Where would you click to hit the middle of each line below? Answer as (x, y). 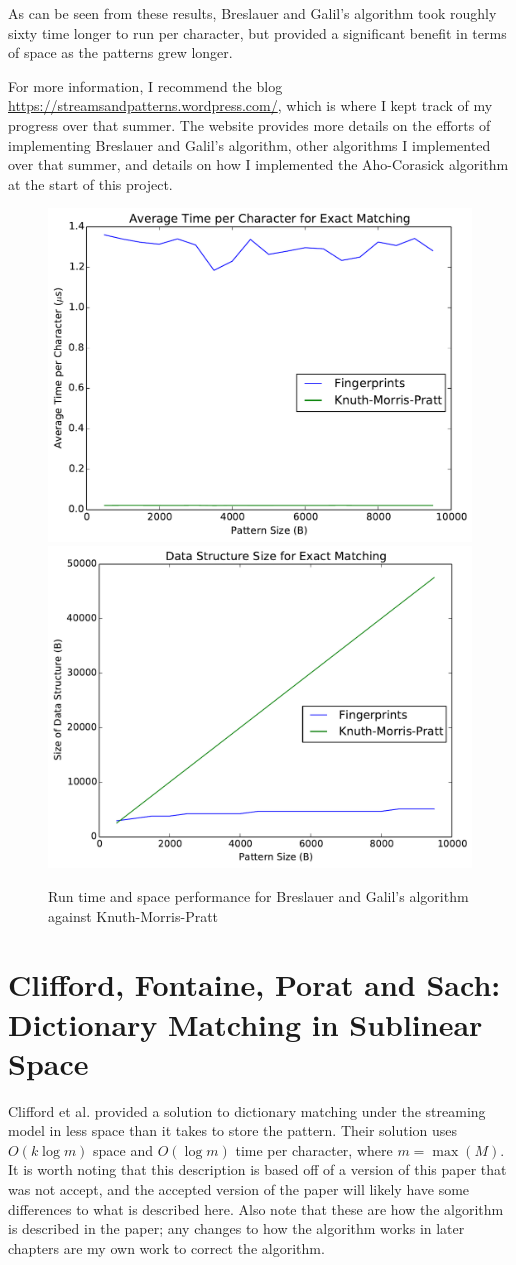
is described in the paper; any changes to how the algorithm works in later (236, 1228)
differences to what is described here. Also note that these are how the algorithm (256, 1208)
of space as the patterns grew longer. (120, 52)
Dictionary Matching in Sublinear (245, 1023)
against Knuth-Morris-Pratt (133, 915)
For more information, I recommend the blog (145, 85)
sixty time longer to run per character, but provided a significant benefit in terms (257, 32)
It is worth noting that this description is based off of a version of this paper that (257, 1169)
